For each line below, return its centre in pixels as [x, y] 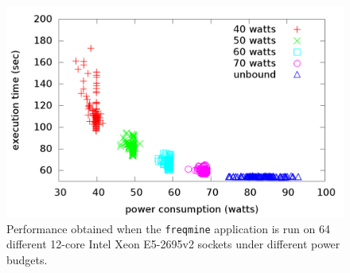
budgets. [27, 259]
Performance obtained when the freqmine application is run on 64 [168, 228]
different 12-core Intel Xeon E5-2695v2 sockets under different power [173, 244]
